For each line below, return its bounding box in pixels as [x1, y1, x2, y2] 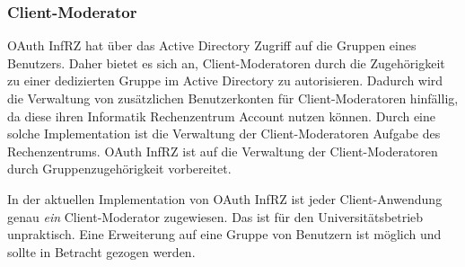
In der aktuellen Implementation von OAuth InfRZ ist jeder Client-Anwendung [7, 189, 443, 208]
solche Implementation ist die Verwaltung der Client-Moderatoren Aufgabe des [7, 124, 441, 143]
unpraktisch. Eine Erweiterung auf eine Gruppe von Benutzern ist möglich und [7, 225, 442, 244]
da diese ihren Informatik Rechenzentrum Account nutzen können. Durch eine [7, 106, 436, 125]
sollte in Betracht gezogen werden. [7, 242, 196, 261]
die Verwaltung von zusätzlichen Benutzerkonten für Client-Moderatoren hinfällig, [7, 89, 459, 107]
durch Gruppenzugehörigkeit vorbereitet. [7, 159, 232, 178]
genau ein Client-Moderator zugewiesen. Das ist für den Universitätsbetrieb [7, 207, 424, 226]
